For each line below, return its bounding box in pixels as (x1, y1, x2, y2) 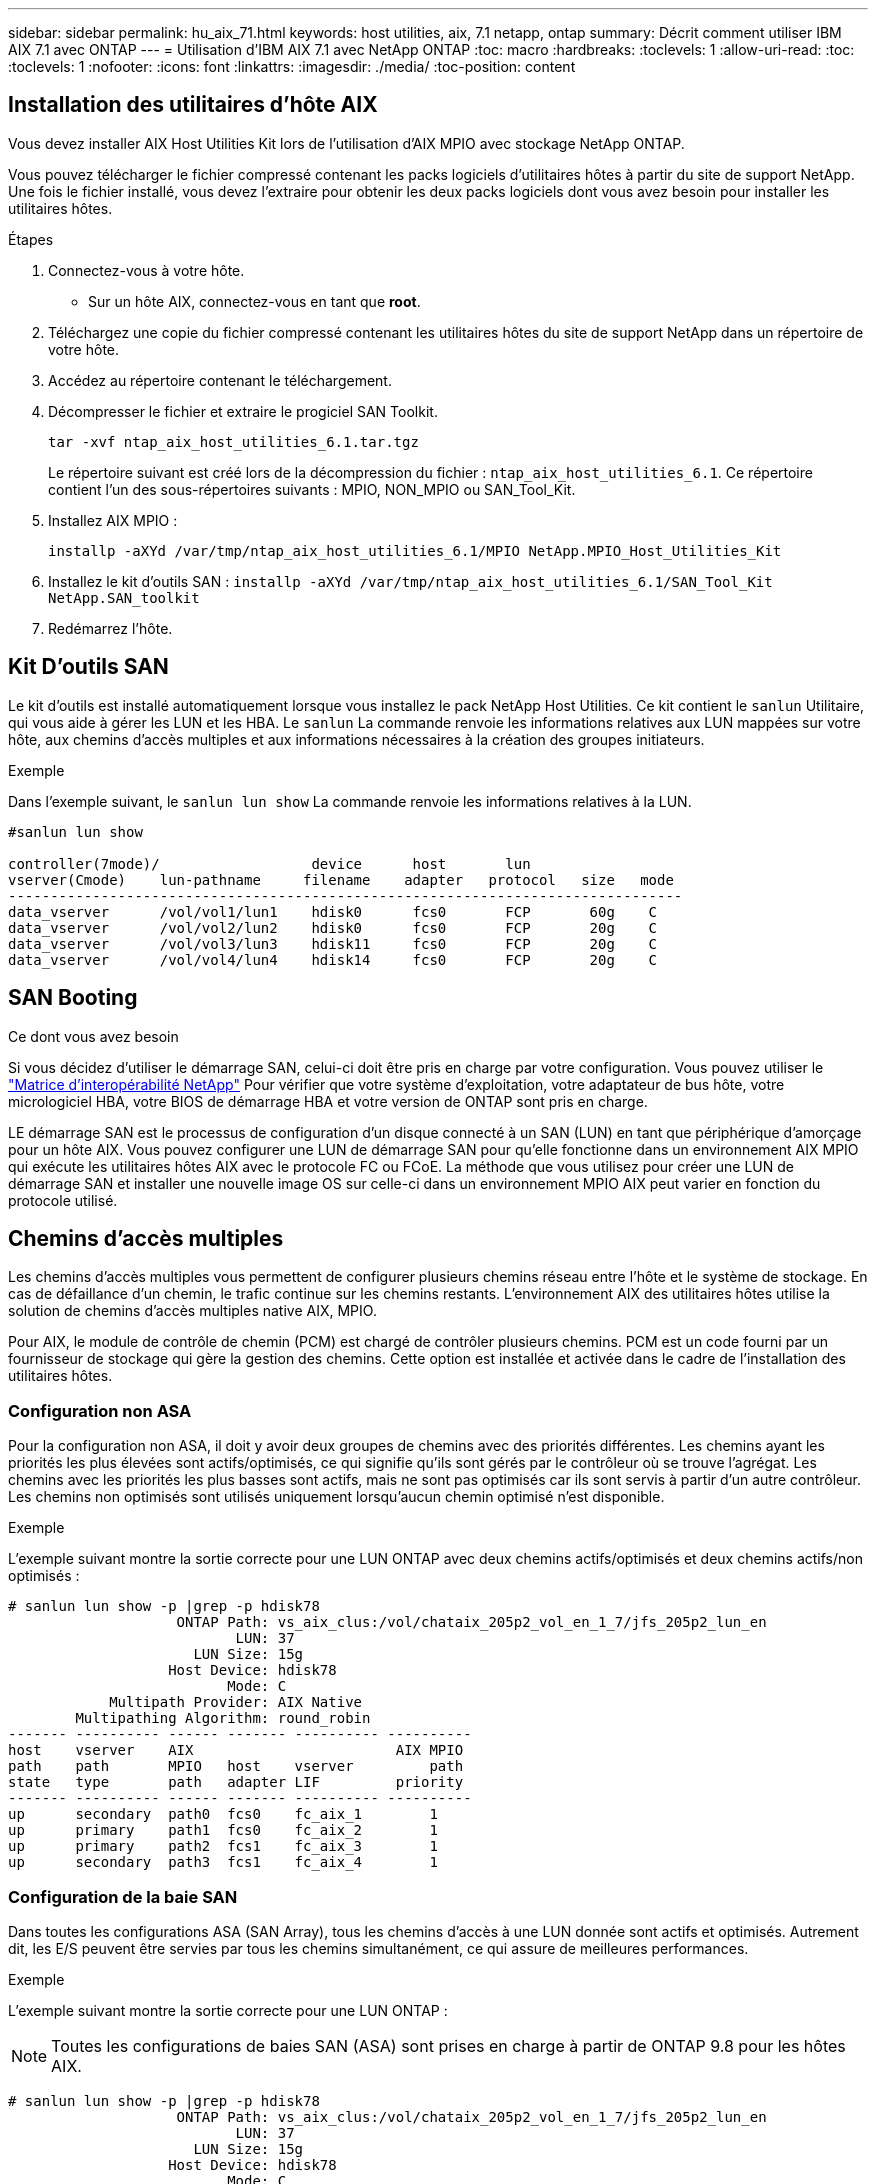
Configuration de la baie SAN (8, 1886, 238, 1907)
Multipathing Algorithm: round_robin (75, 1710, 371, 1727)
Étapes (8, 230, 54, 248)
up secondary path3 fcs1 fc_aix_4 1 (8, 1854, 438, 1871)
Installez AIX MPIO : (48, 511, 178, 529)
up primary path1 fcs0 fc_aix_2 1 (8, 1822, 438, 1839)
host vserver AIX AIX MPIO (8, 1742, 464, 1759)
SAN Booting (8, 985, 138, 1011)
